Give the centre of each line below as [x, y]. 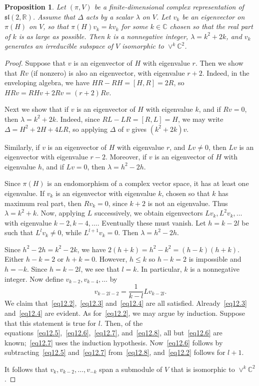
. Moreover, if [126, 157]
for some [134, 26]
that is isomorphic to [203, 369]
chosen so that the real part [211, 26]
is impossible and [215, 259]
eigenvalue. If [25, 193]
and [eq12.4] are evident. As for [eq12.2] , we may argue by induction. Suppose [125, 313]
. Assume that [54, 16]
